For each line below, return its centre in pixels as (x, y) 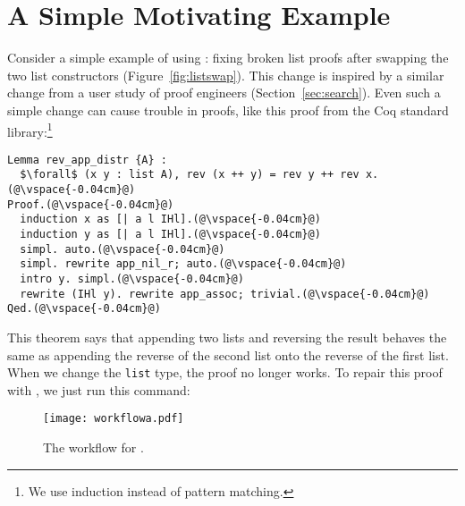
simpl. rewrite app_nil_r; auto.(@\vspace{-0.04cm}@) (183, 264)
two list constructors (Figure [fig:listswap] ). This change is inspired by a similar (226, 75)
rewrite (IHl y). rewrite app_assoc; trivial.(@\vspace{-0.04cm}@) (225, 294)
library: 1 (30, 130)
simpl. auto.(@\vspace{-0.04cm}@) (123, 249)
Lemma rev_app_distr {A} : (87, 160)
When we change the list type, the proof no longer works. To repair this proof (225, 372)
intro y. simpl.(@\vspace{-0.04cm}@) (132, 279)
